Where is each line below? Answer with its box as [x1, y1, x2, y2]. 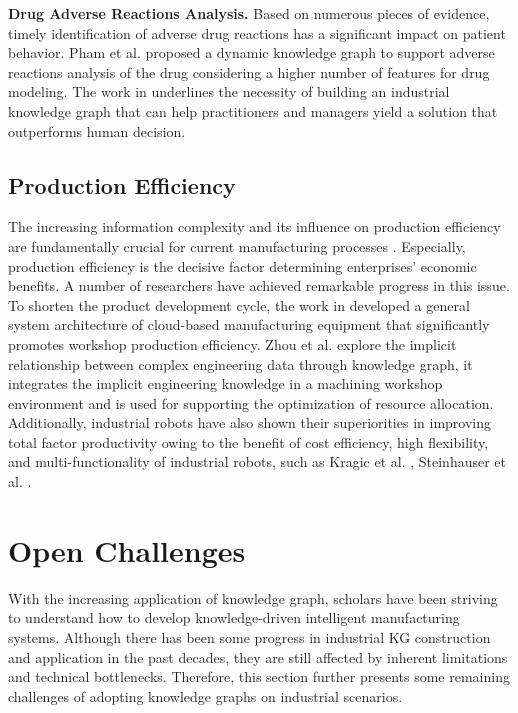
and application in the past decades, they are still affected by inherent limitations [8, 646, 508, 667]
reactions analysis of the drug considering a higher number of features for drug [8, 61, 490, 82]
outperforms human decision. [8, 120, 186, 141]
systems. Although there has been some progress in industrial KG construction [8, 626, 491, 647]
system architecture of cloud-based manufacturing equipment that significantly [8, 314, 490, 335]
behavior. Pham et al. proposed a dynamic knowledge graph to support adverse [8, 42, 495, 63]
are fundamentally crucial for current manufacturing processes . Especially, [8, 235, 466, 256]
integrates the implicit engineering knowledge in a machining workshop [8, 373, 443, 394]
